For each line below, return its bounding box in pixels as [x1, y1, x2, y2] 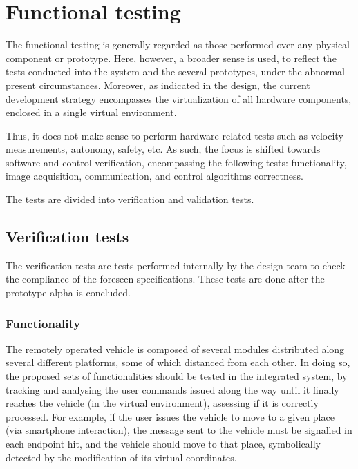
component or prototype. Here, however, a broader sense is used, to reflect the [6, 50, 337, 65]
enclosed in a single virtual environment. [6, 105, 177, 119]
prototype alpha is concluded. [6, 285, 131, 300]
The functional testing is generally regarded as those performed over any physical [6, 37, 350, 52]
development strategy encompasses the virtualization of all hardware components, [6, 91, 352, 106]
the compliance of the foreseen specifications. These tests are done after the [6, 271, 325, 286]
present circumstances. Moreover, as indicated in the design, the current [6, 77, 310, 92]
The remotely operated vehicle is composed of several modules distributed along [6, 341, 345, 356]
